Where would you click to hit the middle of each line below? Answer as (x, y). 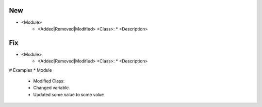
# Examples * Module (30, 70)
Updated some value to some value (69, 94)
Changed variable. (52, 88)
